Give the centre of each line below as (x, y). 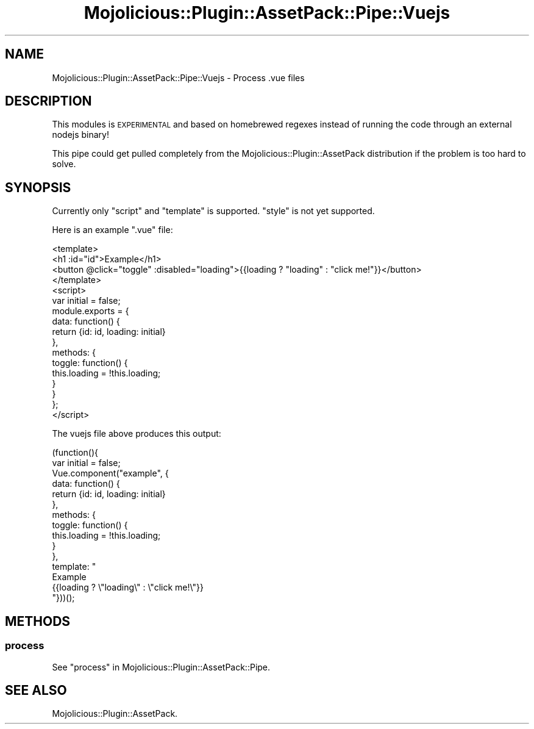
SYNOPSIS (38, 187)
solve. (64, 164)
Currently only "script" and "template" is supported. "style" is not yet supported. (213, 211)
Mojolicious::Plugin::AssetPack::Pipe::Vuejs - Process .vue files (178, 77)
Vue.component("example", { (110, 473)
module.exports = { (91, 311)
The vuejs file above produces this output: (137, 434)
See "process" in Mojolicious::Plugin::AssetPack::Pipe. (161, 667)
